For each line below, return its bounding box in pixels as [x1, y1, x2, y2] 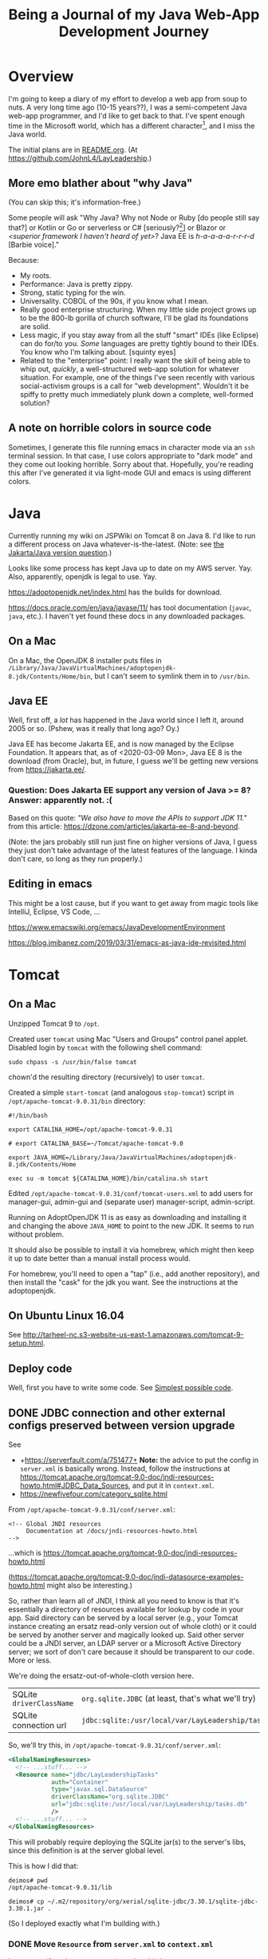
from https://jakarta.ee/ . [8, 765, 87, 774]
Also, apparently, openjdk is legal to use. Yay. [8, 571, 157, 581]
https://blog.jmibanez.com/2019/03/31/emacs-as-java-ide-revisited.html [8, 937, 246, 948]
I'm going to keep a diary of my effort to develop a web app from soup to [8, 93, 247, 103]
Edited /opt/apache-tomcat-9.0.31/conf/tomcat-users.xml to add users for [8, 1188, 254, 1198]
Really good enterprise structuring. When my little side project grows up [19, 305, 257, 315]
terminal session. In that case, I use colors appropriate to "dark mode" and [8, 451, 253, 460]
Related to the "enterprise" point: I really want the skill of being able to [19, 356, 251, 365]
